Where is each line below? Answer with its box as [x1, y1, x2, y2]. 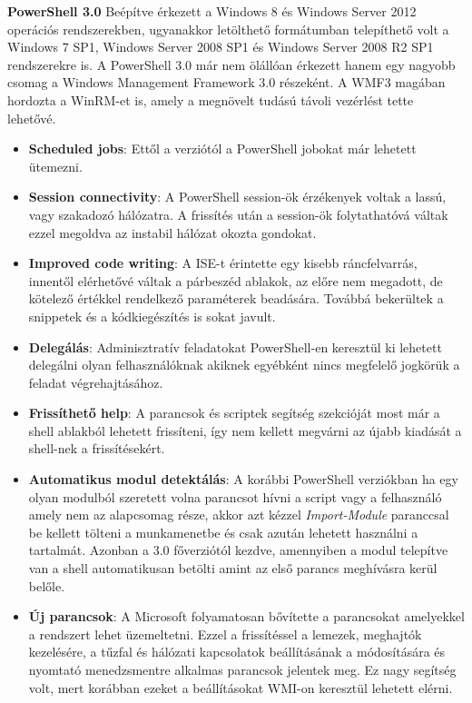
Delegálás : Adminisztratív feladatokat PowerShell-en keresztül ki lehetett [28, 337, 442, 356]
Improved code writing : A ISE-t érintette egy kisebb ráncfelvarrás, [28, 253, 418, 272]
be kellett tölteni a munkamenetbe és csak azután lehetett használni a [28, 522, 418, 541]
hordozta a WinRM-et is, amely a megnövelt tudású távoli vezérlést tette [7, 90, 414, 109]
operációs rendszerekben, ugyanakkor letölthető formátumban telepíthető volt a [7, 19, 449, 38]
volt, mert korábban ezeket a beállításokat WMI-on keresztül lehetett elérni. [28, 678, 453, 697]
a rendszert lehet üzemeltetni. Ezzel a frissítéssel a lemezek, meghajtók [28, 624, 422, 643]
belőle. [28, 576, 65, 595]
